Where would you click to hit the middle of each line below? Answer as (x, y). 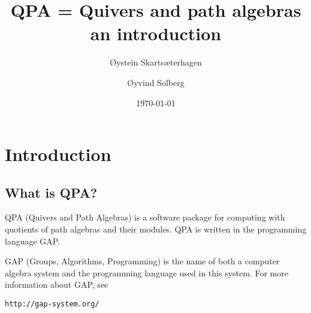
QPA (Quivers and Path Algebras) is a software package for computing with (145, 217)
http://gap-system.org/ (52, 304)
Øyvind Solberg (156, 82)
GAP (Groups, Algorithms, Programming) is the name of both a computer (142, 261)
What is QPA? (51, 192)
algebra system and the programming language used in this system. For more (147, 272)
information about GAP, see (57, 284)
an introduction (156, 33)
